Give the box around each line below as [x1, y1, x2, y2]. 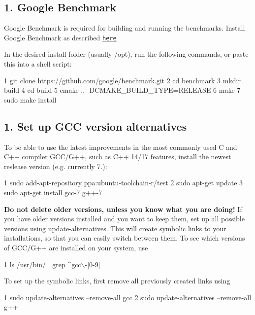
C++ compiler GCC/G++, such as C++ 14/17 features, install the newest [4, 151, 231, 162]
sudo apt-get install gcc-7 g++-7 [4, 187, 102, 197]
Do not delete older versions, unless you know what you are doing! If [4, 204, 242, 214]
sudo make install [4, 94, 57, 105]
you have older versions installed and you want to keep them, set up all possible [4, 213, 245, 224]
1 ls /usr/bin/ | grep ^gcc [4, 259, 81, 269]
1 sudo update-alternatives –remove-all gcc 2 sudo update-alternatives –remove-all [4, 292, 252, 302]
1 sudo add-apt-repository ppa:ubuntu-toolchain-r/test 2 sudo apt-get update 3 [4, 177, 243, 188]
